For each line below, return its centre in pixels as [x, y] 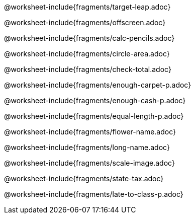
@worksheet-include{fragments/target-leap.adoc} [87, 7]
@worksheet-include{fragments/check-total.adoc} [88, 69]
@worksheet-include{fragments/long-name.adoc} [87, 147]
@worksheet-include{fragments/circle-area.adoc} [87, 54]
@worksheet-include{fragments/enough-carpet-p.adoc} [98, 85]
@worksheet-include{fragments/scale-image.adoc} [89, 163]
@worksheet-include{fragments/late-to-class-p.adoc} [94, 194]
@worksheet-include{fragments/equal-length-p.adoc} [94, 116]
